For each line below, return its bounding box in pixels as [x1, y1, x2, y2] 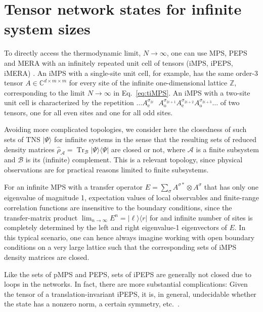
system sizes [4, 18, 91, 39]
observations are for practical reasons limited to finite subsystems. [4, 164, 209, 175]
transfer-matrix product [4, 212, 78, 222]
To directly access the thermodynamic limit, [4, 48, 141, 58]
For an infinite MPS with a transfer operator [4, 181, 143, 192]
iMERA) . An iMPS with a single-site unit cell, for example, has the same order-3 [4, 67, 258, 78]
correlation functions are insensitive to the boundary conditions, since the [4, 202, 232, 213]
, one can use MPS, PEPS [166, 48, 247, 58]
